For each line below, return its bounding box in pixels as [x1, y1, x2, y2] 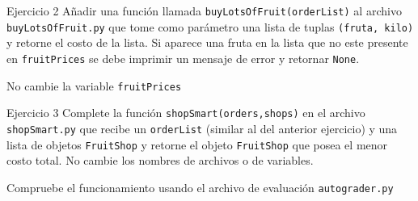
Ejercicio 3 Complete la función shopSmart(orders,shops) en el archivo [6, 104, 365, 121]
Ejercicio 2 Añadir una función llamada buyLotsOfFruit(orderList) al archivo [6, 2, 402, 19]
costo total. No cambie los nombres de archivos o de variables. [6, 152, 314, 169]
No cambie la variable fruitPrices [6, 77, 182, 94]
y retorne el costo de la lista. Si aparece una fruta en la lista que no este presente [6, 34, 408, 51]
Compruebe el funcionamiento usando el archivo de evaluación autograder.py [6, 178, 394, 195]
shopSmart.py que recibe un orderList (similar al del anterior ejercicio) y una [6, 119, 398, 136]
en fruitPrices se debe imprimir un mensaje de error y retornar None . [6, 49, 360, 66]
